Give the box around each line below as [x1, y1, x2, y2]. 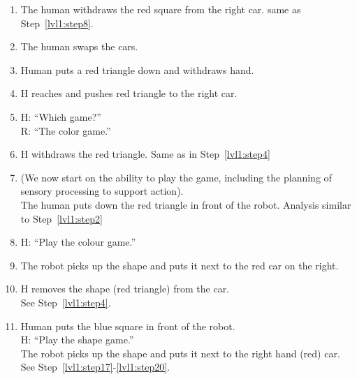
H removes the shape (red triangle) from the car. [20, 281, 230, 296]
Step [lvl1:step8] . [20, 15, 94, 30]
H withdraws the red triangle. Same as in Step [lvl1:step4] [20, 147, 270, 161]
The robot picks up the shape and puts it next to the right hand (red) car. [20, 345, 340, 360]
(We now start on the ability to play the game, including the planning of [20, 170, 332, 184]
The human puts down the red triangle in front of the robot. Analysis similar [20, 197, 351, 211]
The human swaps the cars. [20, 39, 138, 54]
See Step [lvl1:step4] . [20, 295, 111, 309]
